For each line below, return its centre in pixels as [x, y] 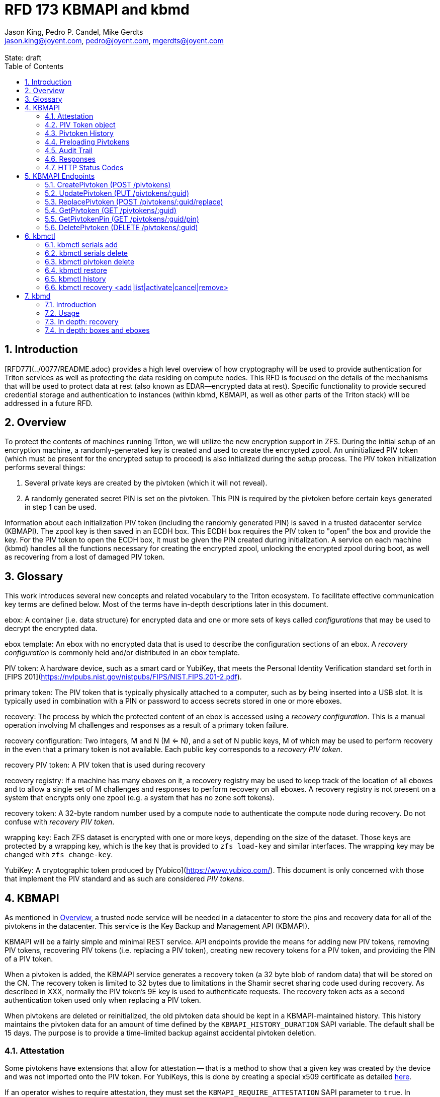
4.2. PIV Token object [80, 124]
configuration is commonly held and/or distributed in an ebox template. [122, 653]
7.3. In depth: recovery [82, 321]
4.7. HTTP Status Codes [84, 167]
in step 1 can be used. [61, 507]
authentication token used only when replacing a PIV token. [103, 1000]
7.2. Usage [62, 313]
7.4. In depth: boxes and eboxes [97, 330]
